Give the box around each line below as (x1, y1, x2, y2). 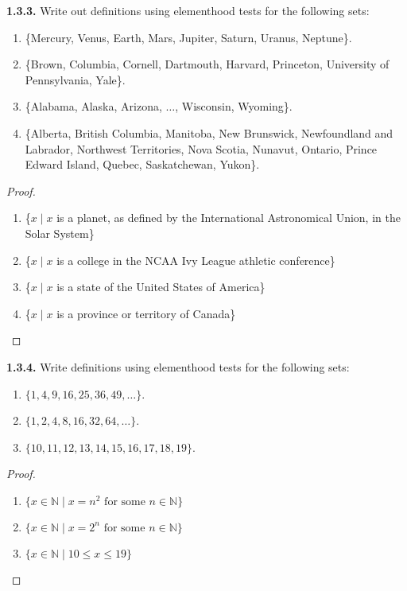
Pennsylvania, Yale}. (25, 71, 126, 87)
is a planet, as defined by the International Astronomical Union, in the (56, 209, 401, 226)
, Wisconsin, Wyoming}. (175, 98, 293, 115)
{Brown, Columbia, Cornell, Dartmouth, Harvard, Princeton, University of (25, 56, 390, 72)
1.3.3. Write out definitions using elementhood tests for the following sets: (6, 2, 370, 18)
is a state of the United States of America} (56, 278, 266, 295)
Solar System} (25, 224, 95, 241)
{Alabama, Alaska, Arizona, (25, 98, 162, 115)
